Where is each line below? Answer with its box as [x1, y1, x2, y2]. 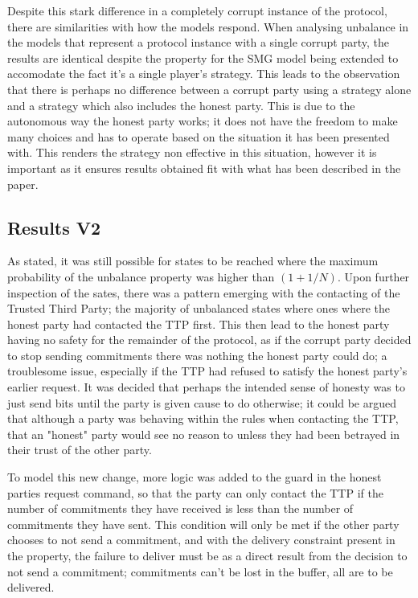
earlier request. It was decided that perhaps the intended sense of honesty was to [7, 379, 405, 395]
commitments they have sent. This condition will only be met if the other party [7, 515, 400, 532]
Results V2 [7, 215, 101, 240]
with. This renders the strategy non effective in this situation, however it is [7, 144, 377, 161]
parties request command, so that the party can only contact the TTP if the [7, 484, 383, 501]
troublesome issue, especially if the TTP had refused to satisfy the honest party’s [7, 362, 408, 379]
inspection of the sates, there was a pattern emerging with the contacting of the [7, 284, 400, 301]
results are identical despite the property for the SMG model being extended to [7, 49, 399, 66]
